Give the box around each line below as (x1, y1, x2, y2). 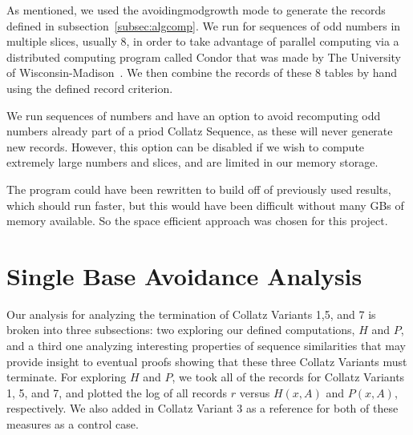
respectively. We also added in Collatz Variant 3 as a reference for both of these (6, 400, 399, 417)
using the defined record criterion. (6, 79, 173, 96)
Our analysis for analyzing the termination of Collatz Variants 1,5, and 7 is (6, 305, 376, 322)
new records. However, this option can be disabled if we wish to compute (6, 138, 365, 155)
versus (239, 384, 270, 401)
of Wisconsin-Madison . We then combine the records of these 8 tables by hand (6, 64, 398, 81)
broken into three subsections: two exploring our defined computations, (6, 321, 355, 338)
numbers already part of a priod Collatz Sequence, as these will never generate (6, 123, 393, 139)
